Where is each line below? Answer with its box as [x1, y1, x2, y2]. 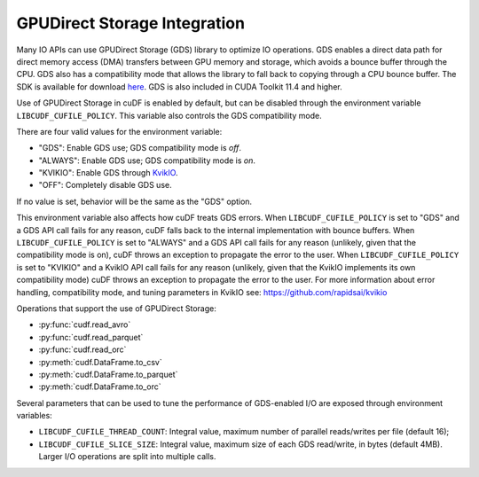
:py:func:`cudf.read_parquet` [38, 332, 144, 342]
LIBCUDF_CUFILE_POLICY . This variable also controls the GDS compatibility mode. [16, 110, 323, 121]
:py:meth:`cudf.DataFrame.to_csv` [38, 356, 163, 367]
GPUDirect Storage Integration [16, 13, 246, 33]
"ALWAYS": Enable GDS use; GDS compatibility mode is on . [38, 155, 256, 166]
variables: [16, 411, 52, 421]
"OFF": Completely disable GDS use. [38, 180, 172, 191]
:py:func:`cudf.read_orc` [38, 344, 127, 355]
